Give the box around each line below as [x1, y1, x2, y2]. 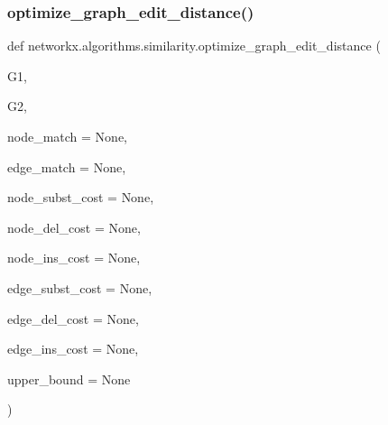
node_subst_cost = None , [7, 188, 154, 207]
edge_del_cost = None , [7, 309, 139, 328]
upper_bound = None [7, 369, 131, 388]
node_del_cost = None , [7, 217, 141, 236]
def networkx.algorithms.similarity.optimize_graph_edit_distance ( [7, 36, 381, 55]
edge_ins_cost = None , [7, 339, 139, 358]
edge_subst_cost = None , [7, 278, 152, 297]
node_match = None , [7, 127, 128, 145]
